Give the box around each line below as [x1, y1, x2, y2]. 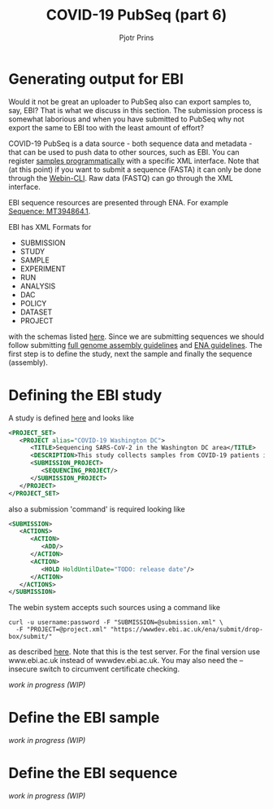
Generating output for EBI [8, 69, 184, 88]
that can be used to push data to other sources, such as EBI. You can [8, 147, 240, 156]
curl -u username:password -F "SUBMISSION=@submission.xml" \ [8, 618, 223, 627]
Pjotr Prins [119, 33, 154, 42]
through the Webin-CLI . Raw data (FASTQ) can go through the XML [8, 173, 233, 182]
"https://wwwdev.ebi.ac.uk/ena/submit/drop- [110, 626, 264, 634]
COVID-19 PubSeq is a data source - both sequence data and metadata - [8, 138, 253, 148]
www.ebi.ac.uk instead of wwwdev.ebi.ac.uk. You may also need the [8, 656, 238, 666]
